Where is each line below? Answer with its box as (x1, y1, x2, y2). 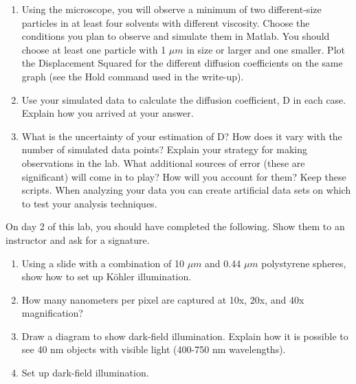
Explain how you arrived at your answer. (21, 106, 194, 120)
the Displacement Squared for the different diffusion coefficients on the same (21, 56, 343, 70)
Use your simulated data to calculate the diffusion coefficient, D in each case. (21, 92, 346, 106)
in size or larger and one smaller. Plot (186, 42, 345, 56)
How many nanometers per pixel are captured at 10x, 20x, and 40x (21, 292, 304, 306)
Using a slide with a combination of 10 (21, 256, 185, 270)
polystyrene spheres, (261, 256, 346, 270)
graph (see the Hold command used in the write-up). (21, 69, 244, 83)
